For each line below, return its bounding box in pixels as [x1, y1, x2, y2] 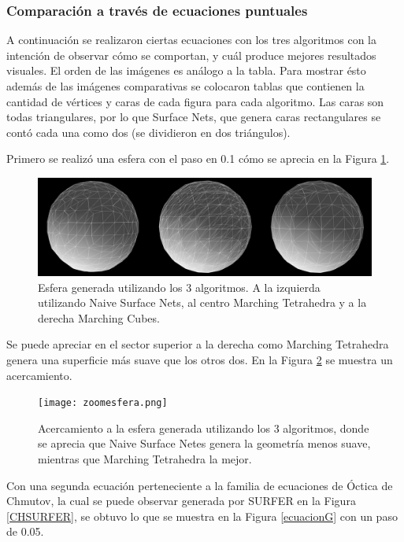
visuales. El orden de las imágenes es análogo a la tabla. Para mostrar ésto [6, 62, 366, 79]
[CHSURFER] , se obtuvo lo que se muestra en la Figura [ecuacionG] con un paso [6, 507, 398, 524]
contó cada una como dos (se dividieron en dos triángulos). [6, 124, 291, 140]
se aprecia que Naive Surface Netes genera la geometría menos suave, [38, 435, 371, 452]
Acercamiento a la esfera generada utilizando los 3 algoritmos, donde [38, 419, 369, 436]
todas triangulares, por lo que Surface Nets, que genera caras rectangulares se [6, 109, 381, 125]
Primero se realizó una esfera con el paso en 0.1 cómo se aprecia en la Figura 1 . [6, 150, 390, 167]
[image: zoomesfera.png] [38, 397, 168, 409]
